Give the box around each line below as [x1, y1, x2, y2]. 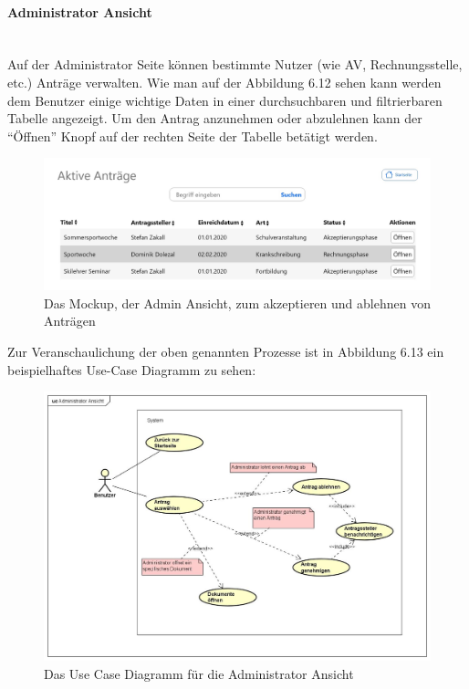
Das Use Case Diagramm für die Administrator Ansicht [44, 664, 354, 684]
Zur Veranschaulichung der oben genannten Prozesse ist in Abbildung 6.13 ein [7, 342, 444, 361]
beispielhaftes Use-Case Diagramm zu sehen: [7, 360, 256, 379]
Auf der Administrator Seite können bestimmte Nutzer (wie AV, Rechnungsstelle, [7, 55, 463, 74]
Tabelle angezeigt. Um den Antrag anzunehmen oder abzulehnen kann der [7, 109, 422, 128]
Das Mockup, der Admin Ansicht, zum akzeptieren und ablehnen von [44, 293, 431, 312]
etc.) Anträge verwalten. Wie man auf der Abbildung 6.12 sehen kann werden [7, 72, 442, 91]
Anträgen [44, 311, 96, 330]
